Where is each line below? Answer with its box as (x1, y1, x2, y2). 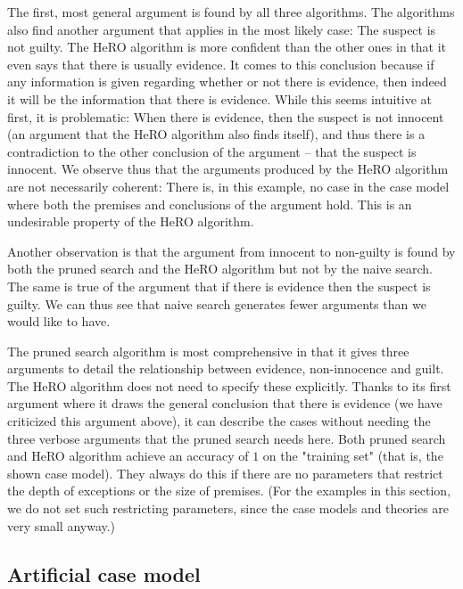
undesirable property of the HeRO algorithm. (7, 212, 254, 231)
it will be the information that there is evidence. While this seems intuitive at (7, 89, 432, 108)
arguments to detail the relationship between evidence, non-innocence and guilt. (7, 359, 444, 378)
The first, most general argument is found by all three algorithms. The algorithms (7, 3, 455, 20)
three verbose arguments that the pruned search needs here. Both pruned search (7, 429, 446, 447)
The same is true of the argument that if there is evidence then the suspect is (7, 276, 431, 295)
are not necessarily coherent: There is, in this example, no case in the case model (7, 176, 450, 195)
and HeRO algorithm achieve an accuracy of (7, 446, 249, 465)
